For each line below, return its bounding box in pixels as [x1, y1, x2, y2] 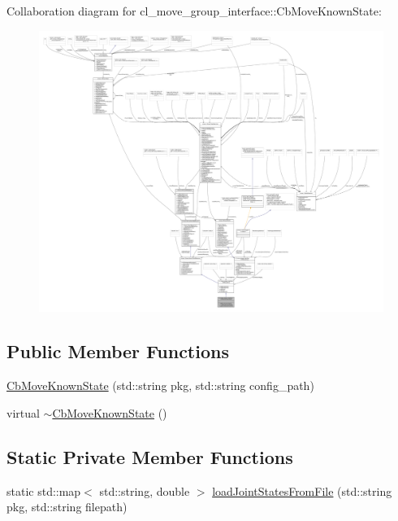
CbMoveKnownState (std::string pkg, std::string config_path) [6, 377, 314, 394]
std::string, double [99, 482, 190, 499]
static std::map [6, 482, 81, 499]
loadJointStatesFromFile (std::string [212, 482, 392, 499]
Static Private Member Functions [6, 444, 293, 469]
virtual [6, 404, 40, 421]
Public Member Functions [6, 339, 229, 364]
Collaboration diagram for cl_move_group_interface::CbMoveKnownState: [6, 2, 382, 19]
